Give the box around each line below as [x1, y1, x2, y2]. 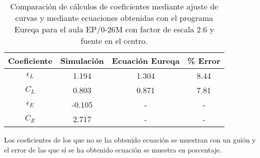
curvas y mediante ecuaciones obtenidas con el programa [15, 12, 213, 23]
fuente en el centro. [80, 35, 148, 46]
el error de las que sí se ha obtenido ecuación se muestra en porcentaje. [4, 144, 222, 155]
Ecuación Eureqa [111, 55, 180, 66]
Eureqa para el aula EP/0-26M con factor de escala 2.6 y [14, 23, 214, 35]
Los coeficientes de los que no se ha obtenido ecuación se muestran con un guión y [4, 135, 256, 145]
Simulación [60, 55, 104, 66]
